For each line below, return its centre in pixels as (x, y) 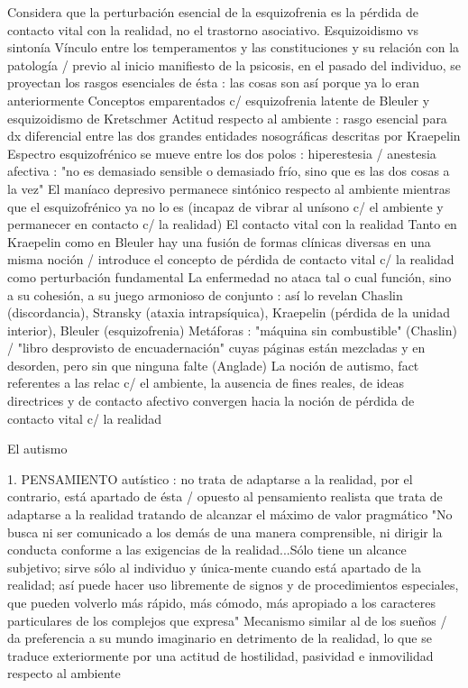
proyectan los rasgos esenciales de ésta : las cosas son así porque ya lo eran (214, 83)
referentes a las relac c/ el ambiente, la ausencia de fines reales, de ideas (206, 383)
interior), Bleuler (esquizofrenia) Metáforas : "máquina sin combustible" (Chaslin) (232, 330)
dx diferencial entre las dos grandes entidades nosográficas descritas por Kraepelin (234, 136)
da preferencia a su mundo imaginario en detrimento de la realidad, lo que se (220, 638)
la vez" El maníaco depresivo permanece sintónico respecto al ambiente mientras (229, 188)
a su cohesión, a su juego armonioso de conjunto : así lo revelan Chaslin (205, 294)
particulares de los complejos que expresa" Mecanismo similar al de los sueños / (227, 620)
